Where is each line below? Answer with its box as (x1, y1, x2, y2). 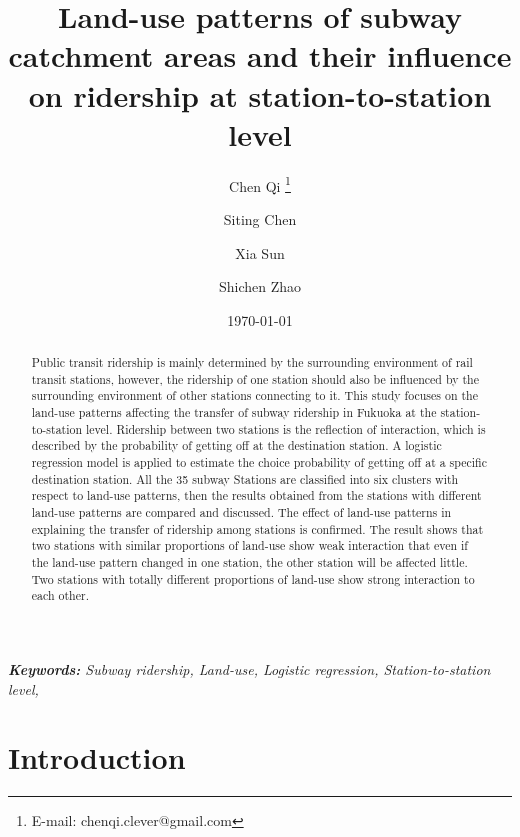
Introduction (8, 737, 186, 778)
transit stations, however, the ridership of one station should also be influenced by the (31, 370, 479, 387)
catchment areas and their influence (8, 35, 512, 76)
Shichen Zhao (218, 276, 302, 297)
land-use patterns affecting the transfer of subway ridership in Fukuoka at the (31, 404, 437, 421)
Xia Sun (235, 242, 285, 263)
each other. (31, 587, 89, 604)
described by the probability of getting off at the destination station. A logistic (31, 437, 442, 454)
